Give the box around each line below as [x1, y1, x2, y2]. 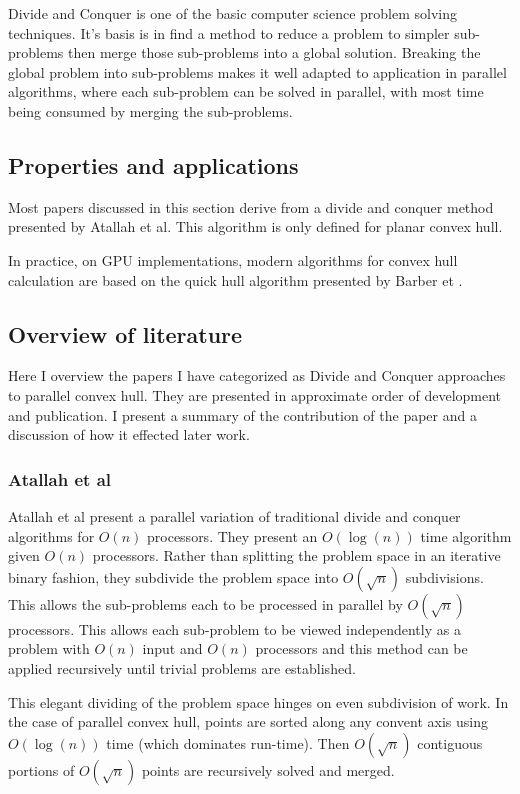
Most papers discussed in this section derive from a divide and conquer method [8, 196, 494, 217]
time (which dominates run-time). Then [106, 732, 350, 753]
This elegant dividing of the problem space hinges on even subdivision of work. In [8, 691, 509, 712]
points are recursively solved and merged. [141, 759, 395, 780]
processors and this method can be [255, 638, 468, 659]
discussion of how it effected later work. [8, 424, 250, 445]
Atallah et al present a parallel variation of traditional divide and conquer [8, 505, 461, 526]
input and [142, 638, 203, 659]
